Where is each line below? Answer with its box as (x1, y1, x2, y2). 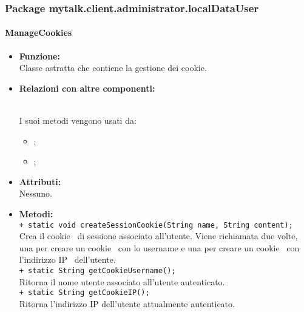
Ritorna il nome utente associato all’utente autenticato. (19, 275, 225, 288)
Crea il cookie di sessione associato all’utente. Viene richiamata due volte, (19, 229, 298, 242)
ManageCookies (5, 26, 72, 39)
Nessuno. (19, 187, 53, 200)
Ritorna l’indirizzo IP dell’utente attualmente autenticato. (19, 297, 235, 310)
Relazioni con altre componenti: (19, 81, 155, 94)
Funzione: (19, 49, 60, 62)
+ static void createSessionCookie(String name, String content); (19, 220, 293, 229)
